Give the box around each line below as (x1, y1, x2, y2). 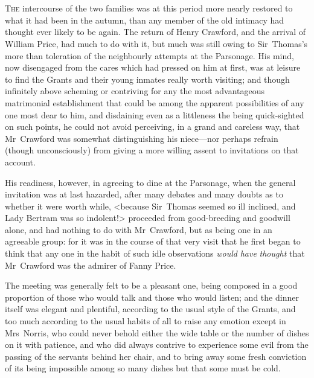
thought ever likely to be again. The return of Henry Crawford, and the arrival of (5, 25, 306, 38)
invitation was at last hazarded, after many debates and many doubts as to (5, 188, 283, 200)
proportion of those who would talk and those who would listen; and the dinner (5, 290, 299, 303)
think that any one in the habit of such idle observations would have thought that (5, 247, 305, 260)
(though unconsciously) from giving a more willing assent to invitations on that (5, 144, 299, 156)
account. (5, 155, 36, 168)
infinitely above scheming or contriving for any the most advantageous (5, 85, 265, 97)
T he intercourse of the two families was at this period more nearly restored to (5, 2, 293, 14)
